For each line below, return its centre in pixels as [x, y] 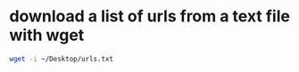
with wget [47, 35]
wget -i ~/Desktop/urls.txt [62, 59]
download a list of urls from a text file [149, 16]
